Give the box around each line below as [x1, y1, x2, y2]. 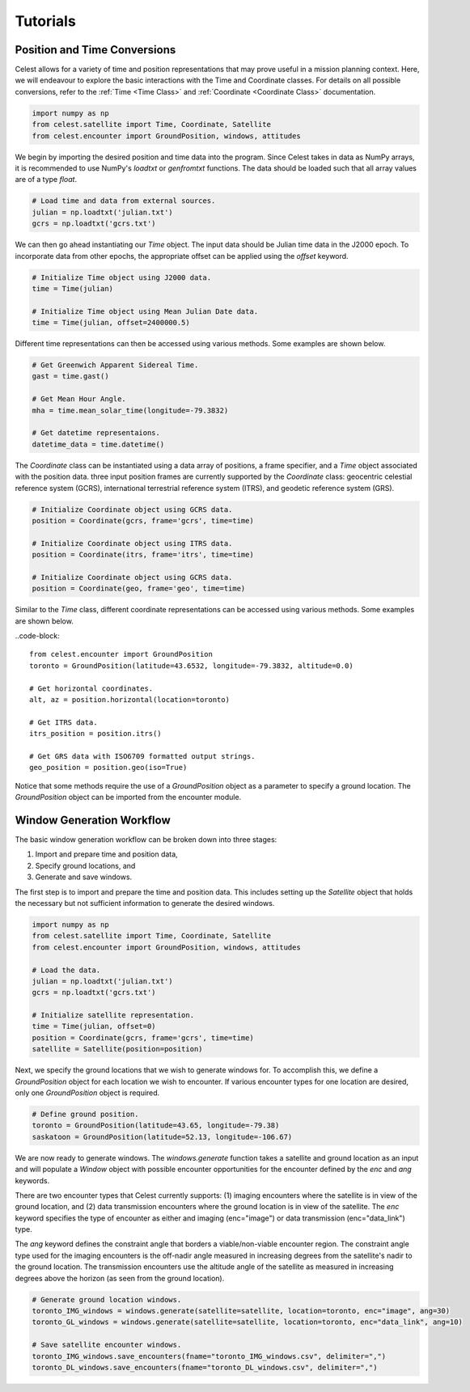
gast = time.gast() [32, 372, 109, 381]
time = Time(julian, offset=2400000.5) [32, 318, 190, 328]
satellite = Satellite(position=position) [32, 1044, 203, 1054]
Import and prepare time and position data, [35, 849, 178, 859]
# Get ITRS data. [29, 717, 98, 727]
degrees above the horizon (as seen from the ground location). [15, 1273, 225, 1283]
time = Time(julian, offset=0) [32, 1022, 157, 1031]
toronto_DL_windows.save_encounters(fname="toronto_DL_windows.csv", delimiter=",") [32, 1363, 378, 1372]
